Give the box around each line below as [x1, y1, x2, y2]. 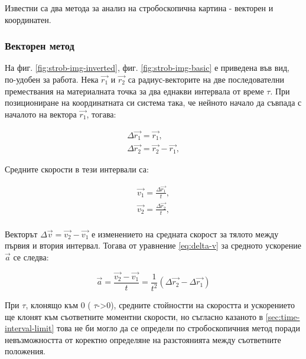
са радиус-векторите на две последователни [128, 73, 285, 85]
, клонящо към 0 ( [25, 299, 91, 311]
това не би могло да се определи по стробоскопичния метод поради [56, 322, 300, 334]
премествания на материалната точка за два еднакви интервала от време [5, 84, 264, 97]
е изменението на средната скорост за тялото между [91, 227, 279, 240]
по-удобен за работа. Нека [5, 73, 99, 85]
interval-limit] [5, 322, 54, 334]
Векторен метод [5, 38, 74, 53]
